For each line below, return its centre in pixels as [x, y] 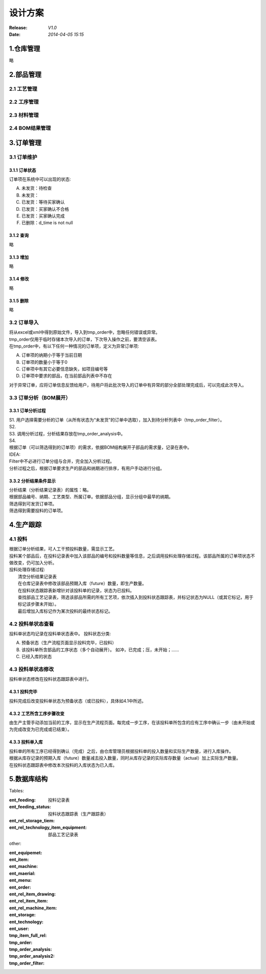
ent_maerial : [22, 873]
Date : [15, 34]
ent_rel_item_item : [29, 901]
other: [15, 844]
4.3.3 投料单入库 [26, 742]
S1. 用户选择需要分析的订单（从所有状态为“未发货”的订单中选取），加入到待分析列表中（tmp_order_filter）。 [117, 420]
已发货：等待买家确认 [43, 202]
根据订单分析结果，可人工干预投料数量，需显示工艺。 [63, 549]
